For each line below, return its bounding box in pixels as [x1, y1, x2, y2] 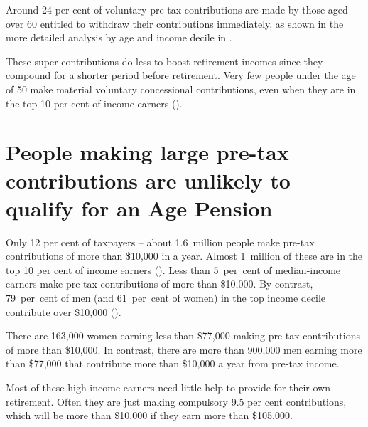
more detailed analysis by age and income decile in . [6, 30, 232, 45]
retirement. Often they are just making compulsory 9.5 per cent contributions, [6, 394, 347, 408]
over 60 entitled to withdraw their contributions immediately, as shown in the [6, 16, 344, 31]
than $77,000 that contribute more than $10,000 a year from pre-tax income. [6, 356, 340, 371]
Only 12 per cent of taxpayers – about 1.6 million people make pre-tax [6, 234, 315, 249]
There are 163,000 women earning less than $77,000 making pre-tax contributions [6, 328, 360, 343]
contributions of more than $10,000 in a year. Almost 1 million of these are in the [6, 248, 363, 263]
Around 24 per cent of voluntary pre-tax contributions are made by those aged [6, 2, 348, 16]
